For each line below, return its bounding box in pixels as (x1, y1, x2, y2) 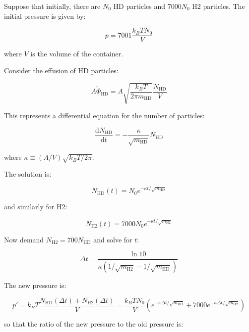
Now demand (4, 234, 44, 244)
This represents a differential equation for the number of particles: (4, 110, 205, 120)
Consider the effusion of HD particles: (4, 65, 119, 75)
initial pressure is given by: (4, 10, 86, 21)
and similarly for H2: (4, 201, 67, 212)
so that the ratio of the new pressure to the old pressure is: (4, 319, 184, 329)
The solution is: (4, 169, 52, 179)
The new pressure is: (4, 280, 66, 290)
